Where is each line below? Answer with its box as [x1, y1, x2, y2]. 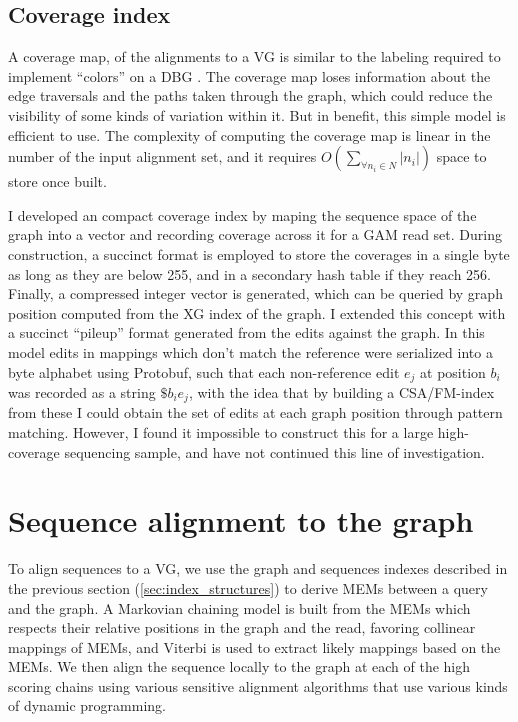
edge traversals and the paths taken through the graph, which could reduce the [8, 85, 493, 106]
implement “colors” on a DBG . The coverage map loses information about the [8, 65, 491, 86]
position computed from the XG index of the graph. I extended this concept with [8, 302, 506, 323]
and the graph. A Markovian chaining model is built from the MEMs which [8, 597, 471, 618]
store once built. [8, 171, 107, 192]
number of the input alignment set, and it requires [8, 146, 317, 167]
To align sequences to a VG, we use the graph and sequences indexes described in [8, 558, 508, 579]
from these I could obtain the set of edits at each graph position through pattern [8, 402, 503, 423]
